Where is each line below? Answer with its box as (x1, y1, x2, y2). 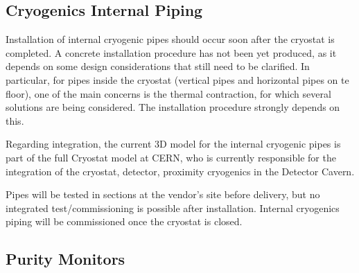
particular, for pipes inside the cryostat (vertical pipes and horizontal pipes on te (6, 72, 349, 87)
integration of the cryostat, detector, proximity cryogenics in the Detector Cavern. (6, 164, 355, 178)
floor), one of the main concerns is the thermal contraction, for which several (6, 86, 331, 100)
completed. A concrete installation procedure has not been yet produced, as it (6, 45, 337, 60)
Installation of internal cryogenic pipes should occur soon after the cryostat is (6, 32, 335, 46)
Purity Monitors (6, 248, 125, 270)
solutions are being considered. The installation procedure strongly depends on (6, 100, 340, 114)
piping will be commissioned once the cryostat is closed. (6, 214, 243, 229)
